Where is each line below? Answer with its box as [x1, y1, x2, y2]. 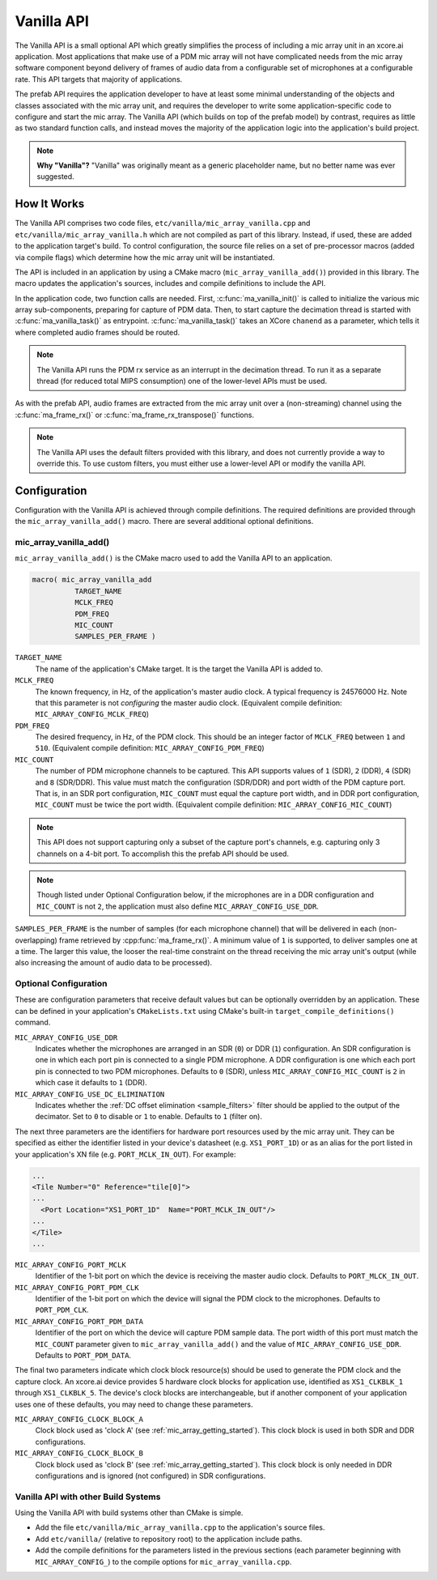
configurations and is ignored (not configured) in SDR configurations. [35, 1471, 266, 1480]
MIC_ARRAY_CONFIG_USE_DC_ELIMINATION [15, 1089, 165, 1099]
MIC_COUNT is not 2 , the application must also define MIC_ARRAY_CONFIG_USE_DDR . [36, 901, 319, 911]
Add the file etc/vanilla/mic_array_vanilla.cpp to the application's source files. [35, 1523, 325, 1532]
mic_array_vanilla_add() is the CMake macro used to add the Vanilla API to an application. [15, 553, 333, 563]
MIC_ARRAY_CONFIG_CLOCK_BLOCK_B [15, 1449, 143, 1458]
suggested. [36, 172, 74, 181]
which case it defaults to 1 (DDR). [35, 1078, 147, 1088]
